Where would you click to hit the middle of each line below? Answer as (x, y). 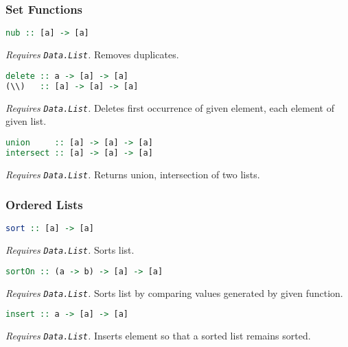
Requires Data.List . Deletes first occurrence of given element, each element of (170, 107)
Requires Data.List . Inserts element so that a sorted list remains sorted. (158, 336)
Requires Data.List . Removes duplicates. (92, 55)
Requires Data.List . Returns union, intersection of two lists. (133, 174)
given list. (26, 121)
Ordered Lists (44, 205)
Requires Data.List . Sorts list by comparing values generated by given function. (174, 292)
